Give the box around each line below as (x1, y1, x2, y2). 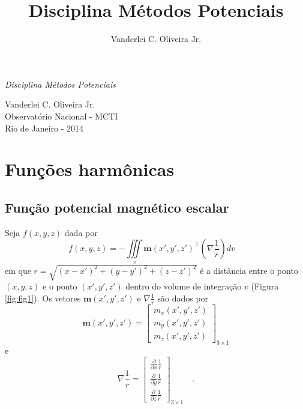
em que (5, 264, 31, 276)
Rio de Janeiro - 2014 (5, 121, 84, 134)
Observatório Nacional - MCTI (5, 109, 118, 122)
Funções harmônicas (5, 157, 175, 181)
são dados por (157, 291, 209, 304)
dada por (64, 226, 98, 238)
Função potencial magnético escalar (5, 198, 229, 216)
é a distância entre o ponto (200, 264, 298, 276)
